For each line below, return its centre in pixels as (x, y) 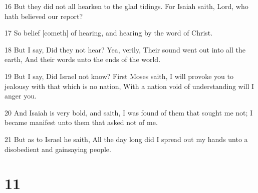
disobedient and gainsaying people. (58, 149)
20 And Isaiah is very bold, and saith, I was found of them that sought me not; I (129, 112)
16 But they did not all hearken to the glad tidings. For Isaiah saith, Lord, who (126, 6)
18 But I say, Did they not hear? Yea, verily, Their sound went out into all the (125, 49)
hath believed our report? (44, 16)
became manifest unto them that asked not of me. (81, 122)
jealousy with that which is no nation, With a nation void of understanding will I (130, 86)
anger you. (21, 96)
